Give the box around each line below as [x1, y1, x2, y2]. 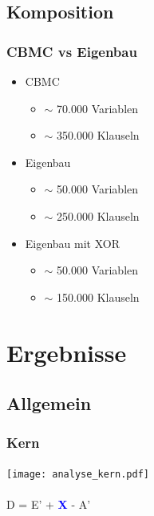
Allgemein [6, 391, 92, 416]
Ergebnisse [6, 335, 127, 368]
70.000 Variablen [57, 100, 139, 116]
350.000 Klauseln [57, 127, 140, 144]
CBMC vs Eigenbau [6, 41, 137, 61]
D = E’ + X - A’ [6, 495, 91, 512]
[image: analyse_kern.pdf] [6, 468, 149, 480]
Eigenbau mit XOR [25, 234, 120, 251]
